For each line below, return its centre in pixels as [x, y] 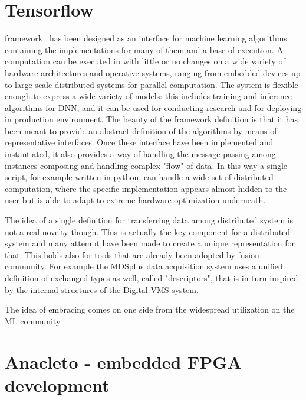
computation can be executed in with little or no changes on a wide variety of [145, 61]
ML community [33, 321]
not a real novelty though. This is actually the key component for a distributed [148, 231]
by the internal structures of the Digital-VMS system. [102, 289]
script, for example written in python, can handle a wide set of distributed [139, 177]
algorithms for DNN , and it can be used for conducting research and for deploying [153, 107]
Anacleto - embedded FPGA [123, 361]
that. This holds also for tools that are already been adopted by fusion [132, 254]
